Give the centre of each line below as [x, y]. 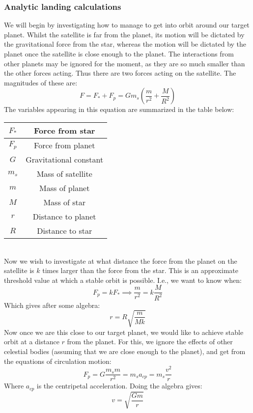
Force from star [65, 130]
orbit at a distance [32, 342]
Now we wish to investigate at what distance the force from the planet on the [121, 261]
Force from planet [65, 145]
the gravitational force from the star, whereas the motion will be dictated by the [125, 44]
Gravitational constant [65, 159]
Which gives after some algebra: [52, 305]
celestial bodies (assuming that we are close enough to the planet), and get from [125, 351]
